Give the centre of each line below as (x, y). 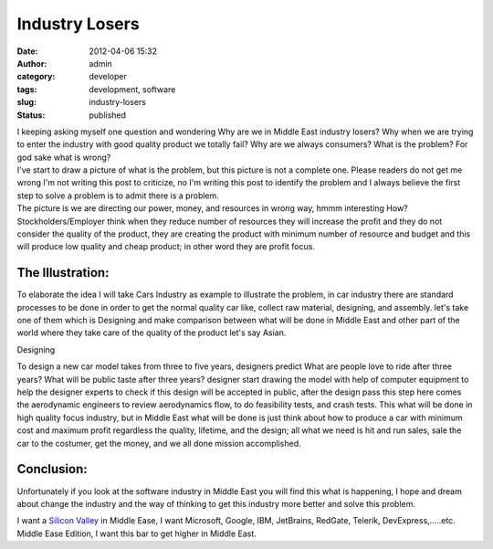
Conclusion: (52, 469)
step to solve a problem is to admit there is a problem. (118, 195)
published (108, 115)
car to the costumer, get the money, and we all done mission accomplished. (159, 443)
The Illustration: (63, 273)
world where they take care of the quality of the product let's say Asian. (152, 333)
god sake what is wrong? (64, 157)
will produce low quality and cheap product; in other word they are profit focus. (166, 247)
